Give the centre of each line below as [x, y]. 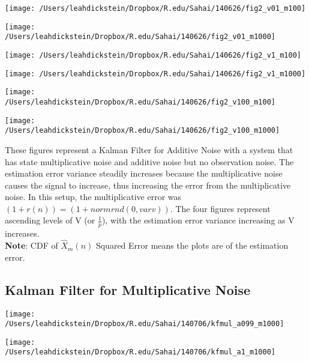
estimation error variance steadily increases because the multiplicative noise [144, 173]
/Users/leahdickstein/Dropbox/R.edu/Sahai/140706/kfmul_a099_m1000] [145, 324]
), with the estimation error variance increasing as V [198, 220]
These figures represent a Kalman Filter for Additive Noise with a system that [149, 149]
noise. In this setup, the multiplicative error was [93, 197]
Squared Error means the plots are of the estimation [192, 245]
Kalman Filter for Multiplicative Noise [128, 289]
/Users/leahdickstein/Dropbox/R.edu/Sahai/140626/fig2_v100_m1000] [142, 131]
